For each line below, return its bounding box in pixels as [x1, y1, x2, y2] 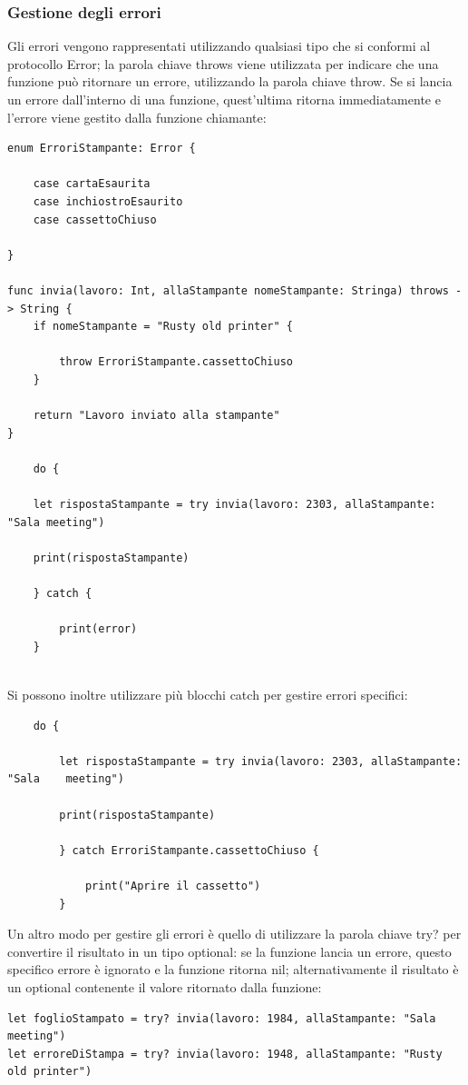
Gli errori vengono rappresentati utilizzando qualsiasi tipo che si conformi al [7, 36, 431, 55]
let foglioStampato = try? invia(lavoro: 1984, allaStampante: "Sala [7, 1011, 436, 1025]
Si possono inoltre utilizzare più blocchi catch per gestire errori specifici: [7, 685, 408, 703]
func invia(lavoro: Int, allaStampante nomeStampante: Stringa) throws [7, 284, 449, 297]
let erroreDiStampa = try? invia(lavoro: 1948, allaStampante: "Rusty [7, 1047, 443, 1060]
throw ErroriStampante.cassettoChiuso [59, 355, 293, 369]
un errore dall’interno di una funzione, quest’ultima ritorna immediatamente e [7, 90, 441, 108]
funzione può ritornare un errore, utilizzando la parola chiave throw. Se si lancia [7, 72, 453, 91]
